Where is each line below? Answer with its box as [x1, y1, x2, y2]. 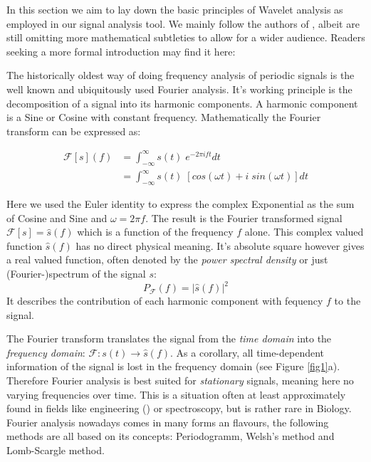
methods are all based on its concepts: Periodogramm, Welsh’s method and [6, 429, 335, 443]
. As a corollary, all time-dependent [170, 345, 325, 359]
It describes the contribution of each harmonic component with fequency [6, 293, 323, 308]
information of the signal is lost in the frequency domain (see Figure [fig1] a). [6, 359, 340, 374]
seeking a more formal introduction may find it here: [6, 43, 236, 58]
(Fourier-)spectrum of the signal [6, 266, 146, 280]
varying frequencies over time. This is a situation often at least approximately [6, 387, 346, 401]
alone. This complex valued [244, 224, 364, 239]
